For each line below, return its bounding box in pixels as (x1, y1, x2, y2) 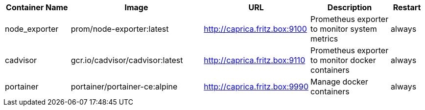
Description (327, 2, 372, 12)
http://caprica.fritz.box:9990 (204, 82, 309, 91)
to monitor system (310, 24, 377, 34)
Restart (393, 2, 421, 12)
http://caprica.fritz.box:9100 (204, 24, 307, 34)
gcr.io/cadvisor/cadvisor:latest (71, 55, 183, 65)
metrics (310, 34, 338, 44)
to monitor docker (310, 55, 376, 65)
